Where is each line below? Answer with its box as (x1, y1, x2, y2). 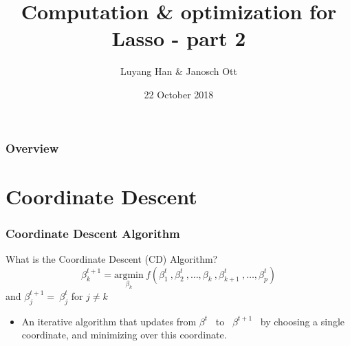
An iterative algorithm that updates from (21, 314, 197, 328)
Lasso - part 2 (111, 24, 246, 52)
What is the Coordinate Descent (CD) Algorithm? (6, 252, 218, 266)
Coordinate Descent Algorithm (6, 224, 180, 241)
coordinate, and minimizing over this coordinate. (21, 327, 227, 342)
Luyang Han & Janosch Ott (120, 64, 238, 78)
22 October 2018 (144, 87, 214, 101)
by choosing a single (260, 314, 345, 328)
